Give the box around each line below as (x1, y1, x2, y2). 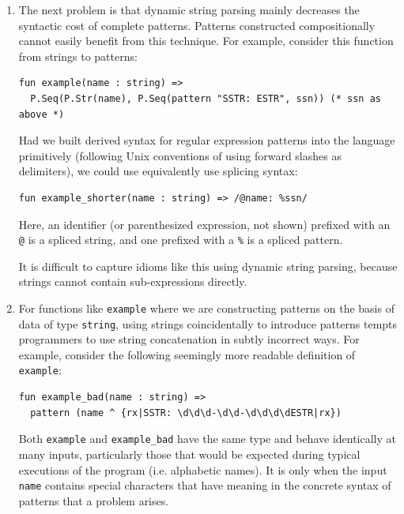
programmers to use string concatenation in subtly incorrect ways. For (18, 331, 360, 347)
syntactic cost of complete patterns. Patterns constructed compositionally (18, 17, 376, 33)
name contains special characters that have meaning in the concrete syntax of (18, 477, 391, 493)
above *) (18, 108, 65, 120)
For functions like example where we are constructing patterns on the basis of (18, 299, 395, 316)
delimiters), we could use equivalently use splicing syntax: (18, 163, 298, 179)
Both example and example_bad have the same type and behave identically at (18, 430, 396, 447)
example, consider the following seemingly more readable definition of (18, 346, 356, 362)
